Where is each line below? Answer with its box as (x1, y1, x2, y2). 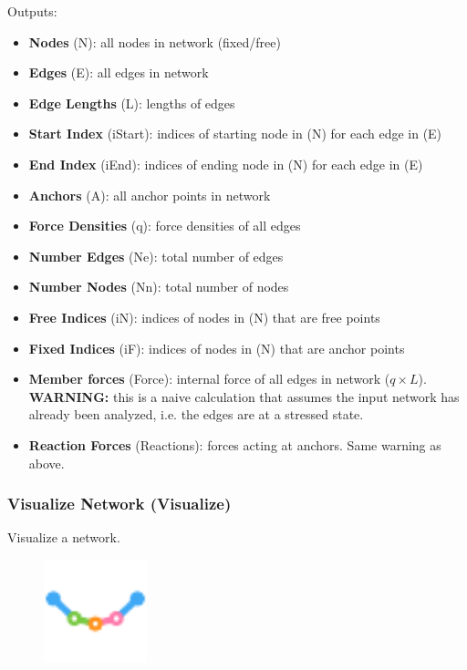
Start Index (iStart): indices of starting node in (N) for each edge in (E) (28, 124, 442, 143)
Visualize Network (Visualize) (7, 492, 232, 515)
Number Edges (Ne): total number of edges (28, 246, 284, 265)
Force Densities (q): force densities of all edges (28, 216, 301, 235)
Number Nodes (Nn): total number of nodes (28, 277, 289, 296)
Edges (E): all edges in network (28, 63, 209, 82)
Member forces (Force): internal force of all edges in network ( (28, 369, 390, 388)
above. (28, 453, 65, 472)
